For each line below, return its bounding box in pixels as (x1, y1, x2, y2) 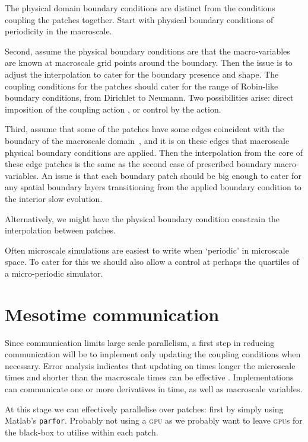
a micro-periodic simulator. (5, 267, 103, 279)
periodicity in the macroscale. (5, 25, 112, 37)
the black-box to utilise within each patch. (5, 425, 158, 438)
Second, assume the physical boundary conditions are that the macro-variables (5, 44, 290, 57)
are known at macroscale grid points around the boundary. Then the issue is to (5, 56, 293, 69)
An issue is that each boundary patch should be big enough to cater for (41, 169, 301, 181)
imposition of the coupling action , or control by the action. (5, 103, 221, 115)
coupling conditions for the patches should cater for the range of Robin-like (5, 79, 278, 92)
